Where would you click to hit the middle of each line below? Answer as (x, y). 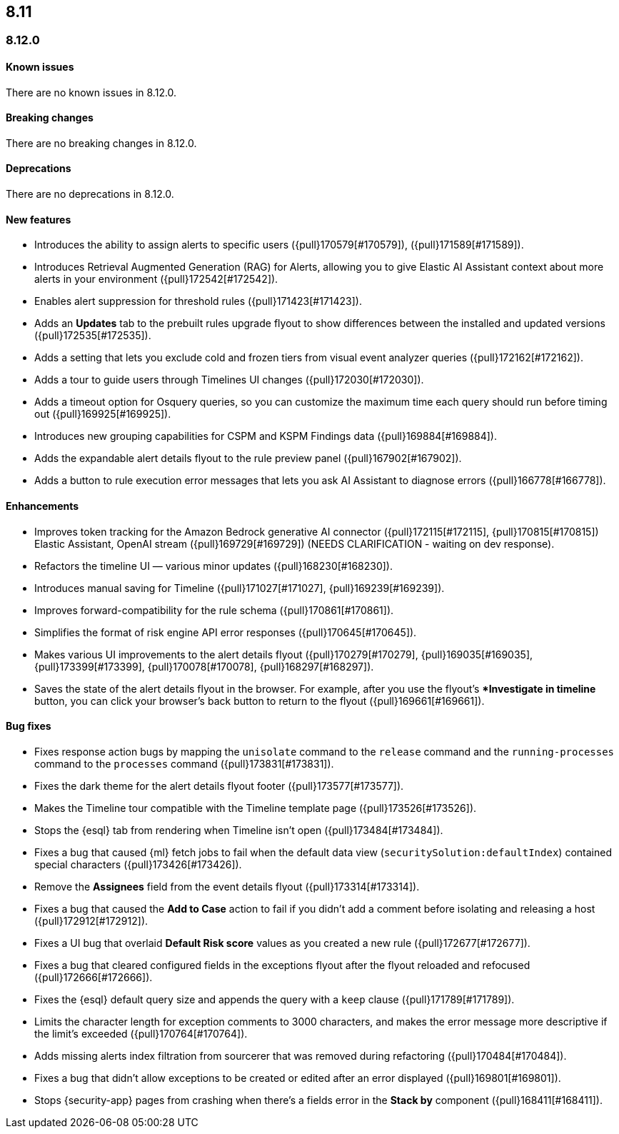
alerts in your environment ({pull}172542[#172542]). (156, 279)
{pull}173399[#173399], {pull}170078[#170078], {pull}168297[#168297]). (204, 666)
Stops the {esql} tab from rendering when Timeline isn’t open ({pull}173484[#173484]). (239, 830)
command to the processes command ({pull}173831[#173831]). (184, 763)
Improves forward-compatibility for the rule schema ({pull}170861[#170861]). (214, 610)
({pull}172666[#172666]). (94, 977)
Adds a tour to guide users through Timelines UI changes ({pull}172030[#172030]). (229, 380)
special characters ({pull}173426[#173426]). (138, 864)
